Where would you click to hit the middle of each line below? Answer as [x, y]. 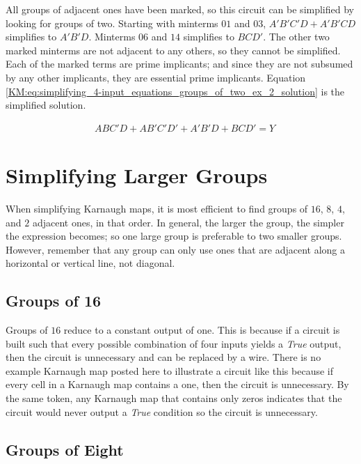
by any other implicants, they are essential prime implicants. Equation [156, 77]
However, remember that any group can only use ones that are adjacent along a [175, 249]
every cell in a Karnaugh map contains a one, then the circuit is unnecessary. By [177, 384]
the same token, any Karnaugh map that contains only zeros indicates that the [174, 398]
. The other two [296, 37]
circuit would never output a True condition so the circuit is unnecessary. [162, 411]
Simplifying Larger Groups [137, 175]
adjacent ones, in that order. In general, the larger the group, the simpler [188, 222]
